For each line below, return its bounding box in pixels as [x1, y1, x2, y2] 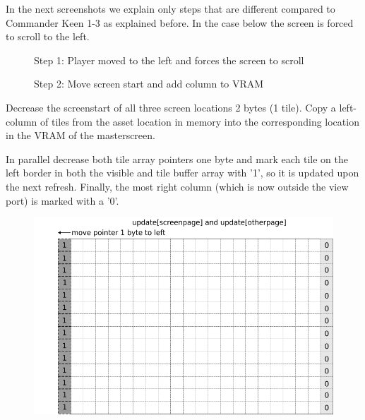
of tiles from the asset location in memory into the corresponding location [40, 114, 359, 128]
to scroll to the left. [6, 29, 90, 44]
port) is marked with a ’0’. [6, 193, 119, 208]
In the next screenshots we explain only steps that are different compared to [6, 1, 335, 16]
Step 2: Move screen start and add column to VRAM [34, 76, 264, 91]
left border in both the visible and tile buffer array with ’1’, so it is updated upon [6, 165, 359, 180]
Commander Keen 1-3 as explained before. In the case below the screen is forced [6, 15, 354, 30]
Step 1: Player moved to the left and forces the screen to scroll [34, 52, 304, 67]
